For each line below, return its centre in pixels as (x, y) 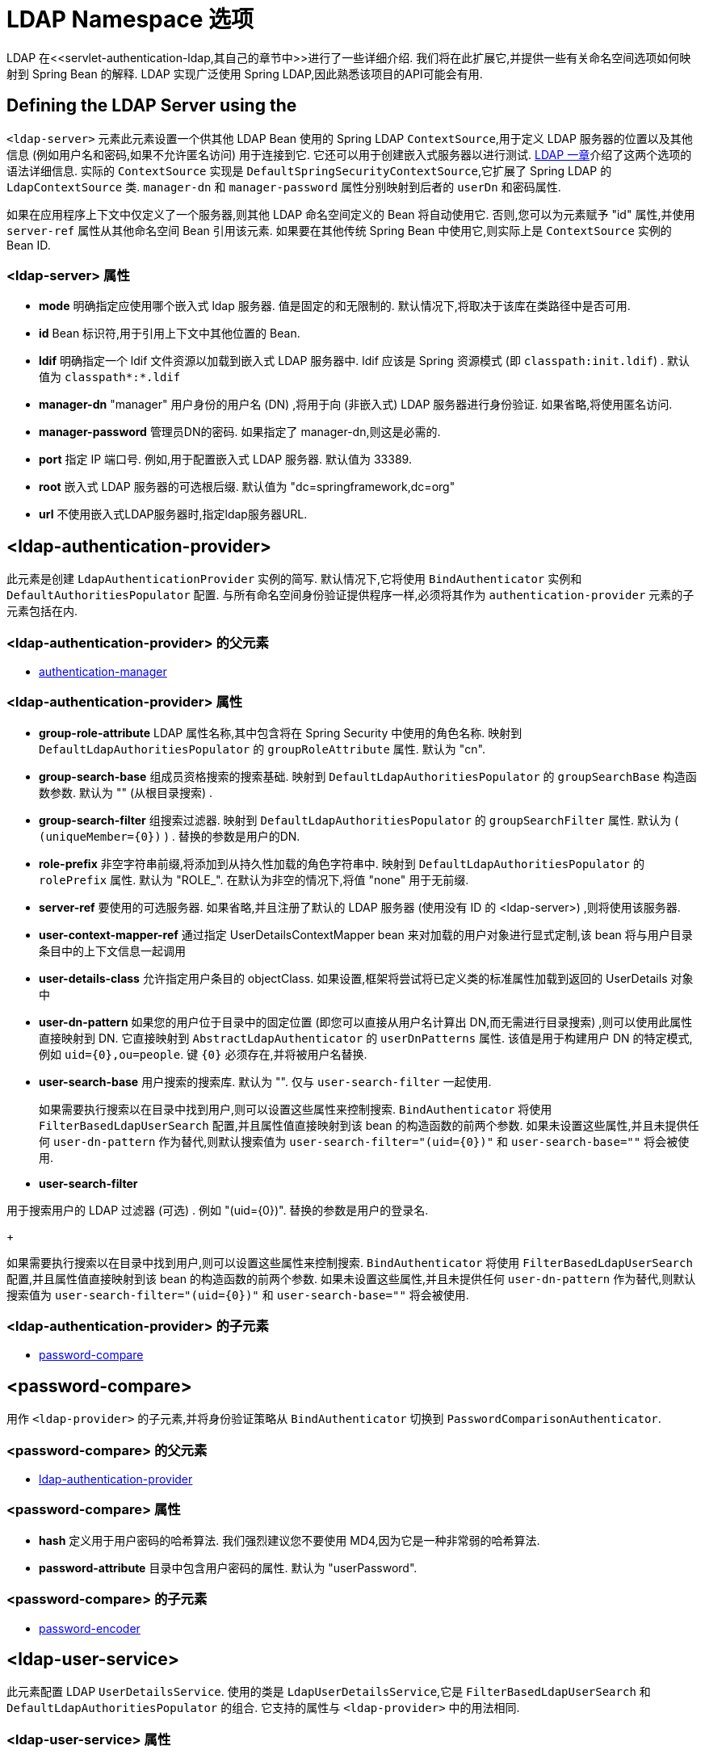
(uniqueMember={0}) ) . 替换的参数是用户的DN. (170, 836)
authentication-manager (103, 671)
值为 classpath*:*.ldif (110, 377)
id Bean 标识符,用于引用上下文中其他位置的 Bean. (170, 334)
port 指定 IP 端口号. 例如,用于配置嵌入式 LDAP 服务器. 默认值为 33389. (225, 459)
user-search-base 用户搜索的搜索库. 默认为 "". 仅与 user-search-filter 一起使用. (265, 1081)
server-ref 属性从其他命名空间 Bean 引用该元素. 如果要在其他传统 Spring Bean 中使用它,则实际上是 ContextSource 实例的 (339, 230)
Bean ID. (29, 245)
